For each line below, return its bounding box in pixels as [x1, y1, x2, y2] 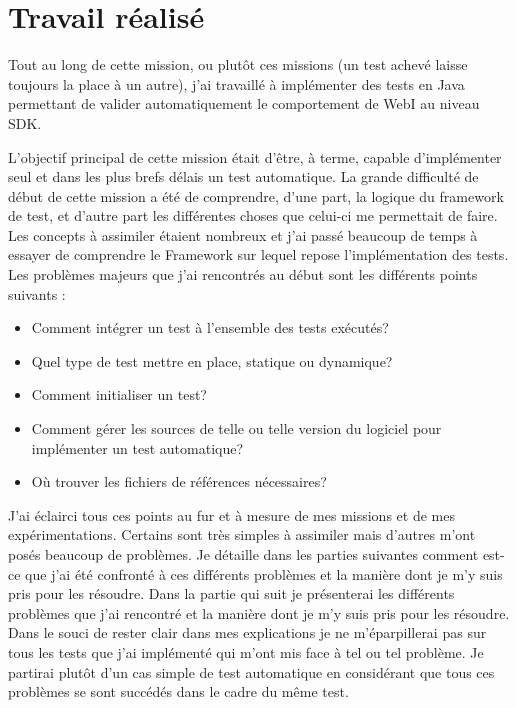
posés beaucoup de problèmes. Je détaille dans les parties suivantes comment [8, 544, 479, 564]
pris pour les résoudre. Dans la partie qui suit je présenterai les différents [8, 583, 455, 604]
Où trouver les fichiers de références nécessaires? [31, 471, 327, 492]
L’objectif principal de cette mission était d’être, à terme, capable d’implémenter [8, 146, 502, 167]
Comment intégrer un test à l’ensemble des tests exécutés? [31, 317, 389, 338]
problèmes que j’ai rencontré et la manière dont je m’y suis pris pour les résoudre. [8, 602, 510, 623]
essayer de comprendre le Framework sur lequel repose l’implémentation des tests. [8, 244, 509, 265]
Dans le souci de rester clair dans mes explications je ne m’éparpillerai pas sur [8, 622, 487, 643]
